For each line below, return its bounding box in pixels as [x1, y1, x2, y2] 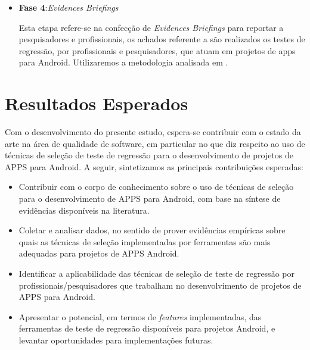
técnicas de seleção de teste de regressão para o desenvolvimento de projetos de [5, 149, 293, 161]
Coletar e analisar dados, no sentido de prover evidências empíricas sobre [18, 224, 286, 236]
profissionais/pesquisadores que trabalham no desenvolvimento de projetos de [18, 279, 302, 291]
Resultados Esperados [5, 91, 188, 115]
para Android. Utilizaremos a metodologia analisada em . [18, 56, 228, 68]
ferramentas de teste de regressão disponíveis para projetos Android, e [18, 322, 275, 335]
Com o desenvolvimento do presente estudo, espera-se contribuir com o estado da [5, 126, 301, 138]
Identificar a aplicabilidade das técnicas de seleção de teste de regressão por [18, 267, 294, 280]
